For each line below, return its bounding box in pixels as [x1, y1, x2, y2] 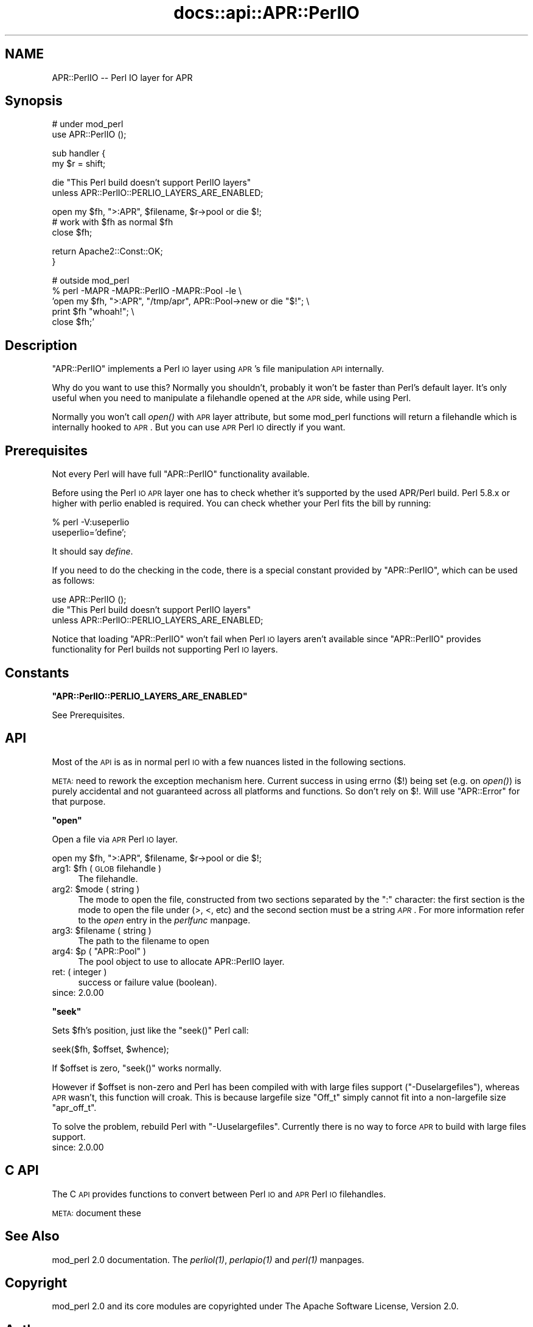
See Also [5, 1228, 60, 1244]
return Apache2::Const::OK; [52, 246, 163, 257]
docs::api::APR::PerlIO [173, 2, 360, 23]
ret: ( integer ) [52, 966, 107, 977]
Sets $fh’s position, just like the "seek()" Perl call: [52, 1024, 249, 1035]
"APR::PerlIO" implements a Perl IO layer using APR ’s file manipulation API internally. [52, 363, 385, 374]
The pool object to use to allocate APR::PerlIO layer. [78, 956, 285, 967]
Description [5, 337, 77, 353]
